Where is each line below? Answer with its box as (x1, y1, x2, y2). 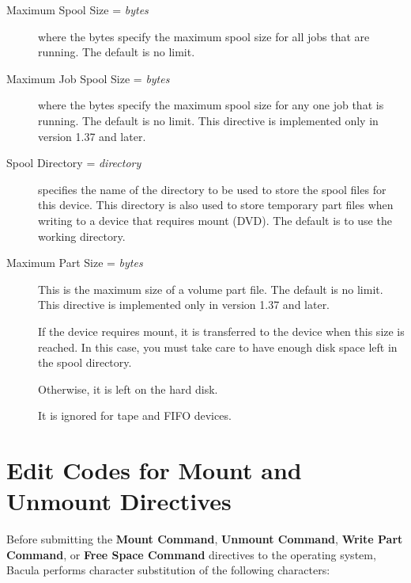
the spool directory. (38, 354, 132, 371)
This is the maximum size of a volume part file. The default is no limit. (38, 280, 383, 297)
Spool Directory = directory (6, 154, 141, 171)
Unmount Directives (6, 485, 232, 517)
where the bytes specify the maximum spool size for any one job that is (38, 97, 384, 113)
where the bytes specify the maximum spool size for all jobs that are (38, 28, 370, 44)
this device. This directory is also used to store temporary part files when (38, 196, 394, 213)
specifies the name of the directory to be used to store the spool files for (38, 181, 386, 197)
